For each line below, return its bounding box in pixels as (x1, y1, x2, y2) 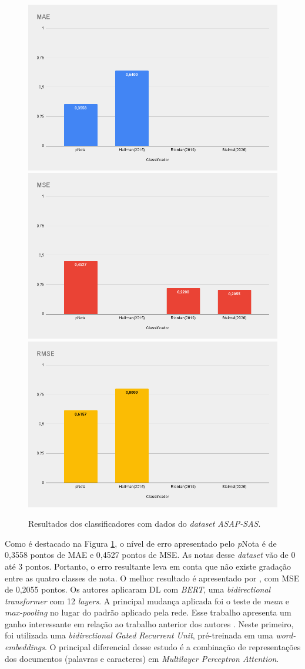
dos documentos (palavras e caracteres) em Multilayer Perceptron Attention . (5, 652, 279, 664)
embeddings (5, 641, 45, 653)
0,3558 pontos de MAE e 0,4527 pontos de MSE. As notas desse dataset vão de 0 (5, 548, 296, 561)
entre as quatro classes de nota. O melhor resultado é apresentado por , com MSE (5, 571, 300, 584)
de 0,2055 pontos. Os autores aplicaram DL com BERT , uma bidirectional (5, 583, 271, 596)
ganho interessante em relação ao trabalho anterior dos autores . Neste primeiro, (5, 617, 294, 630)
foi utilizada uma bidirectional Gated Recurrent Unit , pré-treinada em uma (5, 629, 273, 641)
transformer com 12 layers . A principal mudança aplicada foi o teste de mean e (5, 594, 289, 607)
